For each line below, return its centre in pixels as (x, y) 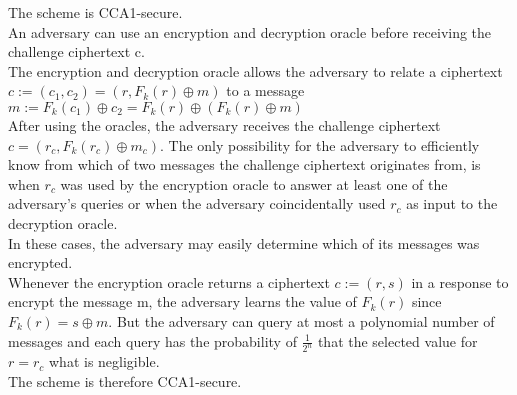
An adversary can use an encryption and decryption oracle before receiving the (250, 31)
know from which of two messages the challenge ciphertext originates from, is (244, 164)
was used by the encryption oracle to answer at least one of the (254, 183)
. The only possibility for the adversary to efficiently (319, 144)
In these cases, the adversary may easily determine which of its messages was (244, 242)
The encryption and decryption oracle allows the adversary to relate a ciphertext (255, 70)
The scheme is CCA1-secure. (95, 12)
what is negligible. (104, 361)
